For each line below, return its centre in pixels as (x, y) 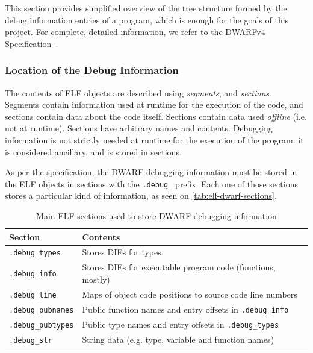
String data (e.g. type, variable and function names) (178, 339)
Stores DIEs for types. (123, 252)
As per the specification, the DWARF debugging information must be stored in (151, 172)
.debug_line (33, 295)
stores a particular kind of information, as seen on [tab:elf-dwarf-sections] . (141, 195)
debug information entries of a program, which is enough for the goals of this (147, 20)
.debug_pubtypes (42, 325)
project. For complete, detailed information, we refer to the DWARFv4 (135, 32)
